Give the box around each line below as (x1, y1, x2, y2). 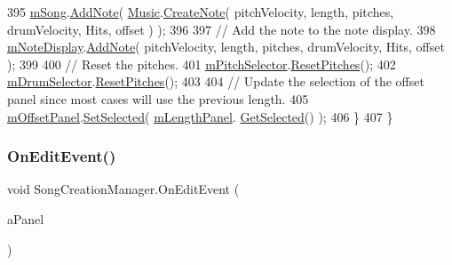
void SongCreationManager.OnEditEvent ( (7, 180, 240, 198)
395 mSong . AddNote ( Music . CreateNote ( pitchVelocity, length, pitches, (7, 3, 394, 20)
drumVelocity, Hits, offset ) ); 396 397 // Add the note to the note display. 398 (7, 20, 436, 38)
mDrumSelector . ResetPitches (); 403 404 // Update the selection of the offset (7, 72, 424, 91)
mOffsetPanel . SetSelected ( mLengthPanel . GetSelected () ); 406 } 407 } (7, 107, 393, 125)
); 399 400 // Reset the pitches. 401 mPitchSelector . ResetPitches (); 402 (7, 54, 396, 73)
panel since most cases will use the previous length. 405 (7, 89, 309, 108)
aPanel (7, 209, 44, 228)
